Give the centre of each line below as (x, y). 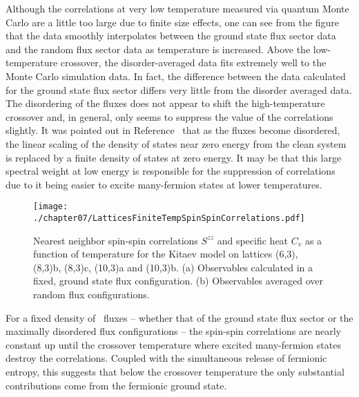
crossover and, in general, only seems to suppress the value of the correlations (169, 116)
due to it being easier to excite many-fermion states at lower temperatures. (164, 184)
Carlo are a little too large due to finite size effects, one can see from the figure (172, 22)
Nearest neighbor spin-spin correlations (116, 240)
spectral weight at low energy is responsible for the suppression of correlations (171, 171)
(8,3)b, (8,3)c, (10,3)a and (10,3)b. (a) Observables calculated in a (173, 267)
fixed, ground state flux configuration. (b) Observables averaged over (178, 281)
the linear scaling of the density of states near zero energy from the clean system (176, 143)
